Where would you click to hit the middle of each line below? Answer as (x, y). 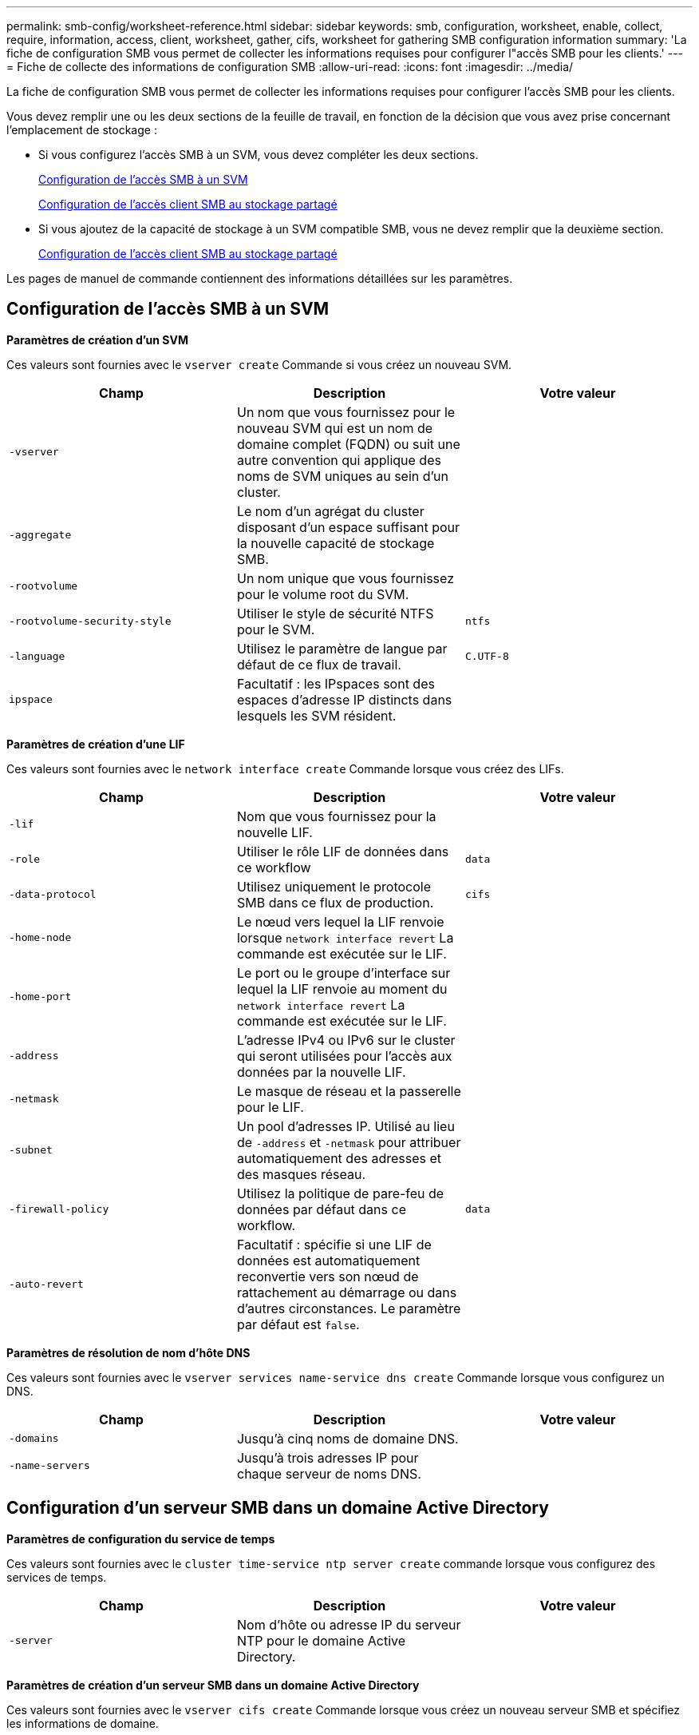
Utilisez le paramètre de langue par (342, 648)
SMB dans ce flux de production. (335, 902)
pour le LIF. (270, 1107)
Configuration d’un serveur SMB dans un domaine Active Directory (278, 1508)
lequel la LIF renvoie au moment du (342, 989)
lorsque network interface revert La (345, 937)
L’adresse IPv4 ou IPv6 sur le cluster (346, 1040)
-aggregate (40, 535)
